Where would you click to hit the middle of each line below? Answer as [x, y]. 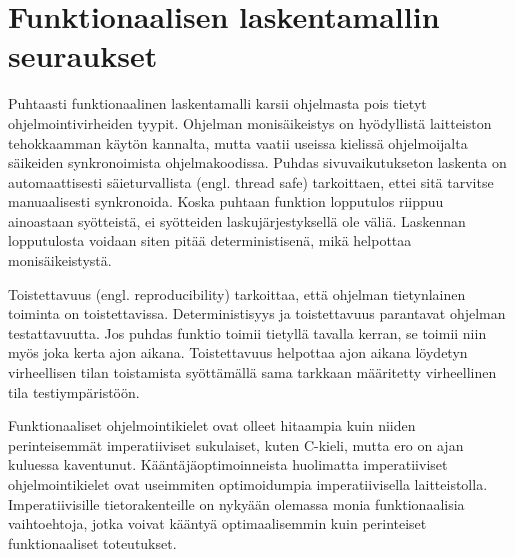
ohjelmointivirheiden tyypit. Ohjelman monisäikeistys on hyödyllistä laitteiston [250, 122]
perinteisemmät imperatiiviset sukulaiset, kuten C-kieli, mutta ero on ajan [236, 444]
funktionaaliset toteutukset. [92, 542]
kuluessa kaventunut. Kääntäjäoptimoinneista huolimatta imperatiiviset [228, 464]
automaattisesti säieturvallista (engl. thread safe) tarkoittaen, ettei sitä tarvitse [251, 181]
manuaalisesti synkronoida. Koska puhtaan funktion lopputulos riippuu [226, 201]
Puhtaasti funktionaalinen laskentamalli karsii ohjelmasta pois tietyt [217, 103]
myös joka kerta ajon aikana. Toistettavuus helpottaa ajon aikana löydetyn [238, 352]
